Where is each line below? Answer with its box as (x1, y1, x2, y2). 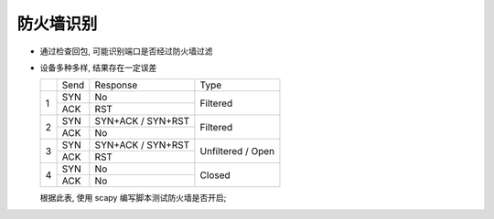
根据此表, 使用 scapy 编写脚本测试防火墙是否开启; (39, 193, 227, 203)
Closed (199, 169, 231, 182)
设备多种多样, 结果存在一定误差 (39, 62, 157, 73)
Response (94, 78, 138, 91)
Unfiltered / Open (199, 144, 274, 157)
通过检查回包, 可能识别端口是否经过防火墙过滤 (39, 46, 213, 57)
